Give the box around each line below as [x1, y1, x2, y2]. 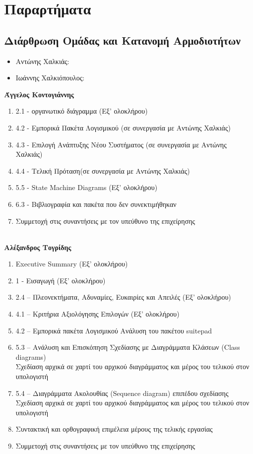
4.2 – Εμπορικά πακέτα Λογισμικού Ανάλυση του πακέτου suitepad [15, 325, 212, 335]
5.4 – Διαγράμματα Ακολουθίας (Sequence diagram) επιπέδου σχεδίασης [15, 388, 229, 398]
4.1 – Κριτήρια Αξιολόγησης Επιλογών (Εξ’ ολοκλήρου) [15, 309, 180, 319]
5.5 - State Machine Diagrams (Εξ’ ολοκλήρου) [15, 182, 158, 193]
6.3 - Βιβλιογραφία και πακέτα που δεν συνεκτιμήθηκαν [15, 198, 177, 209]
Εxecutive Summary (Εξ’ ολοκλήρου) [15, 259, 128, 269]
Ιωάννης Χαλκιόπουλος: [15, 72, 85, 83]
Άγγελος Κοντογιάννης [4, 89, 74, 99]
